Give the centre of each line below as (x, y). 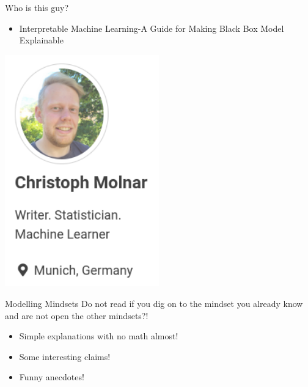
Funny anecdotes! (52, 377)
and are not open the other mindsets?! (77, 315)
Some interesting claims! (65, 356)
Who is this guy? (37, 7)
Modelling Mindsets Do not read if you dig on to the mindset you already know (154, 303)
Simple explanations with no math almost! (99, 336)
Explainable (41, 40)
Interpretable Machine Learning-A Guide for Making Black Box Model (152, 28)
